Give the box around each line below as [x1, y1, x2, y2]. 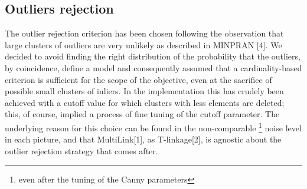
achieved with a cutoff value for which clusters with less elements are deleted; [5, 96, 285, 108]
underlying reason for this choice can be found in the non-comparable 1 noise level [5, 120, 302, 134]
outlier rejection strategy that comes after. [5, 144, 158, 157]
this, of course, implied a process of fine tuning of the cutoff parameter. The [5, 108, 280, 120]
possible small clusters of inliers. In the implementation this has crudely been [5, 85, 284, 97]
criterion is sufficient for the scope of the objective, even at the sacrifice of [5, 73, 272, 85]
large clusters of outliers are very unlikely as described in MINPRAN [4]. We [5, 38, 282, 51]
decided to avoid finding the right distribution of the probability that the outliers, [5, 50, 301, 62]
